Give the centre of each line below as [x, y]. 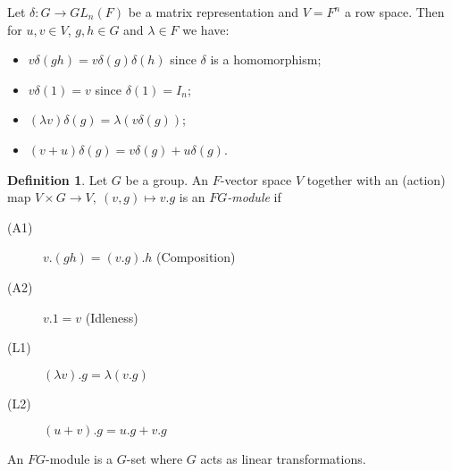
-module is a [79, 459]
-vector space [256, 179]
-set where [155, 459]
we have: [206, 29]
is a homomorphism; [266, 59]
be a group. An [167, 179]
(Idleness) [112, 317]
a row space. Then [394, 12]
